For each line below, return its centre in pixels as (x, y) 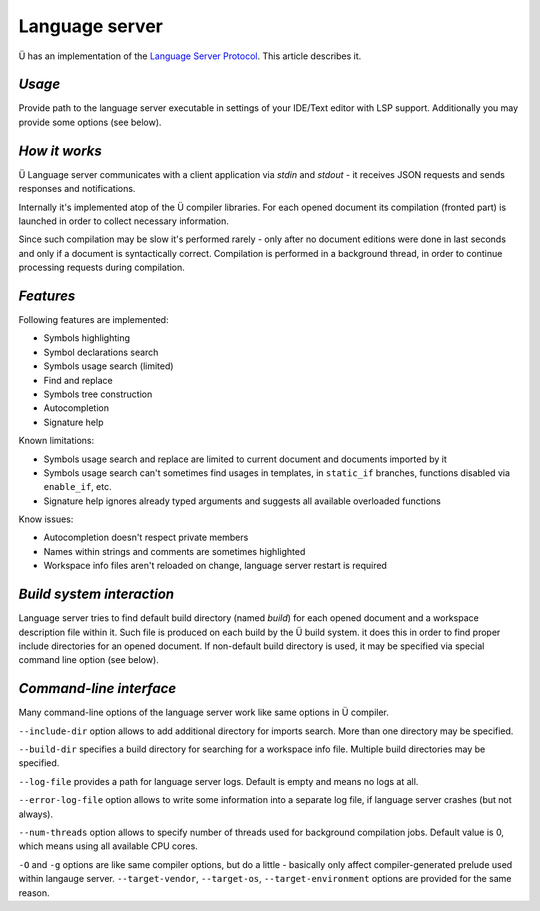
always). (36, 814)
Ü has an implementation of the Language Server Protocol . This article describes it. (190, 56)
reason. (34, 892)
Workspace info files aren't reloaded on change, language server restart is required (215, 566)
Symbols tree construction (98, 394)
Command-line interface (97, 688)
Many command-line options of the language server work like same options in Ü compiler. (203, 712)
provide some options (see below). (90, 122)
